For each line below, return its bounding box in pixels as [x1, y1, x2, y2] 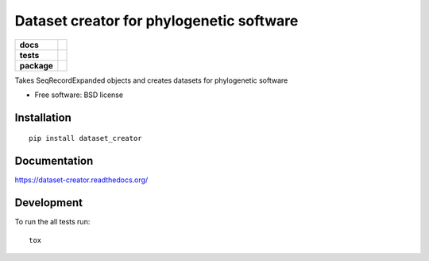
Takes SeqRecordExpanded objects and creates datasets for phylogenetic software [14, 76, 288, 85]
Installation [14, 111, 71, 124]
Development [14, 196, 83, 210]
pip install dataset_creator [29, 134, 142, 143]
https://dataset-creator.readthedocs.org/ [14, 175, 149, 185]
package [19, 60, 53, 71]
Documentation [14, 154, 94, 168]
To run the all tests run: [14, 217, 91, 227]
